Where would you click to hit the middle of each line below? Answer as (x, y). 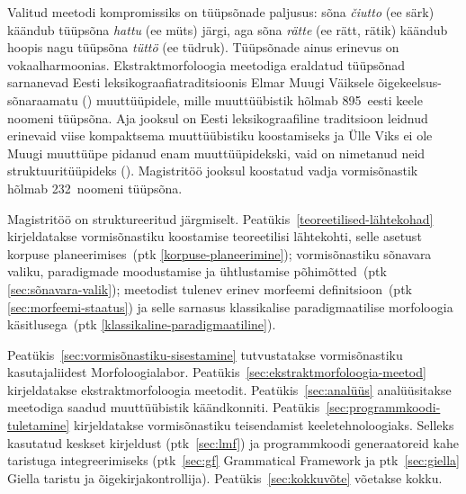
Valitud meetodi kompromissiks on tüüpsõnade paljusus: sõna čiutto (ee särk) (221, 12)
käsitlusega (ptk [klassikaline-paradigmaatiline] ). (142, 324)
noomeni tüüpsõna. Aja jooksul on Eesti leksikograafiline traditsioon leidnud (218, 117)
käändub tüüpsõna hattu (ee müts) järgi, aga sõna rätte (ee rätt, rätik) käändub (228, 29)
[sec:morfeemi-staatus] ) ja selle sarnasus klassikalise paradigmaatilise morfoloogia (230, 306)
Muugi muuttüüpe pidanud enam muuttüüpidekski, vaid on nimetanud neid (216, 153)
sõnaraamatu (43, 99)
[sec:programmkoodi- (383, 407)
